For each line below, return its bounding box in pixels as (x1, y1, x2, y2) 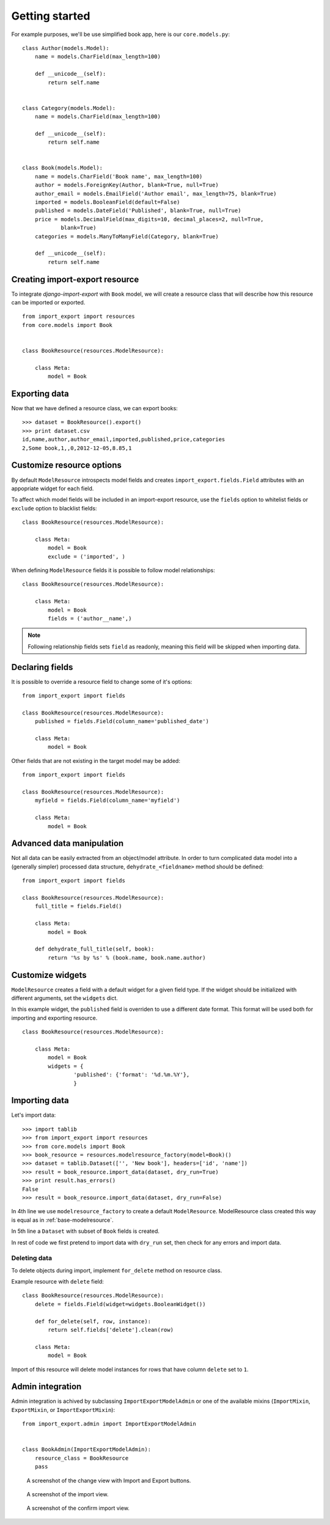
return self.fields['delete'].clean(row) (48, 1326, 174, 1333)
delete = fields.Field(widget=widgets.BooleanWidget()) (34, 1301, 206, 1307)
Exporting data (11, 388, 70, 399)
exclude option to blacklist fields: (11, 504, 97, 512)
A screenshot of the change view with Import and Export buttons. (26, 1477, 191, 1484)
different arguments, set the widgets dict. (11, 994, 119, 1002)
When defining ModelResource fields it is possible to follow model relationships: (11, 567, 215, 574)
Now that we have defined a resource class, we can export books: (11, 405, 178, 412)
